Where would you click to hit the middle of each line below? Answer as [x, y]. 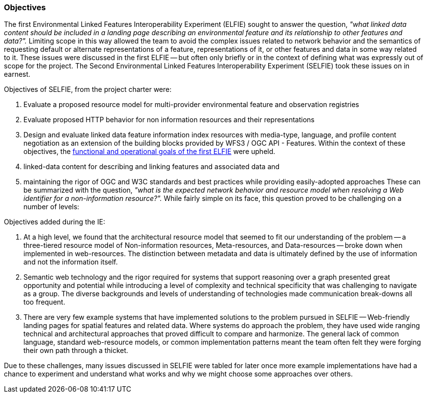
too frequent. [44, 302]
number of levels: [52, 207]
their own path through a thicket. [76, 351]
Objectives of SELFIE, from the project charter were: [88, 89]
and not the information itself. [71, 262]
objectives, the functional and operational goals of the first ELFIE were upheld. [149, 152]
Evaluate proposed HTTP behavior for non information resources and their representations [169, 120]
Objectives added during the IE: [55, 222]
